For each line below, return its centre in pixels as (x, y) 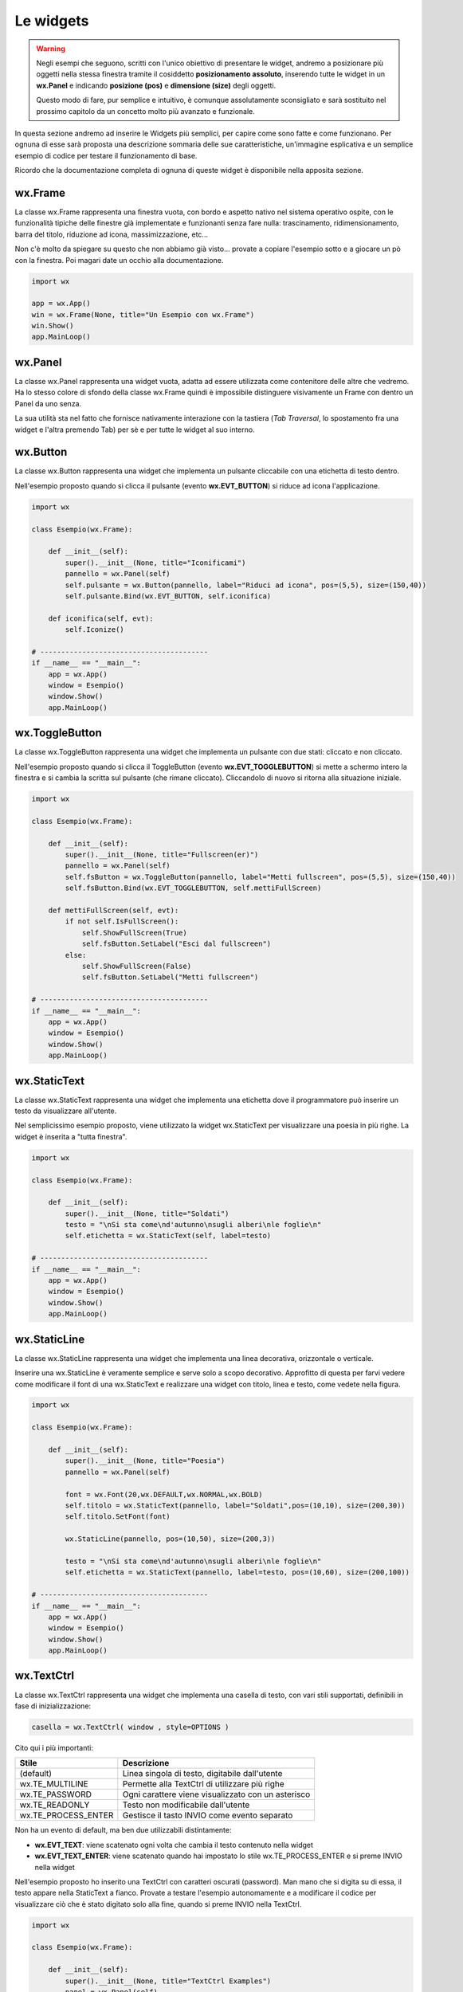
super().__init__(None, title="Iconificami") (155, 563)
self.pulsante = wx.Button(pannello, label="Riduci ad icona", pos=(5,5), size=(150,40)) (245, 585)
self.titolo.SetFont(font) (118, 1517)
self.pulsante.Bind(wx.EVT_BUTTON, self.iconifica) (168, 596)
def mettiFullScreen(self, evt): (114, 911)
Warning (51, 49)
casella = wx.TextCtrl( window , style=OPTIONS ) (130, 1727)
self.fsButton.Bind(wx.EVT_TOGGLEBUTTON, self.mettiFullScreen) (193, 888)
